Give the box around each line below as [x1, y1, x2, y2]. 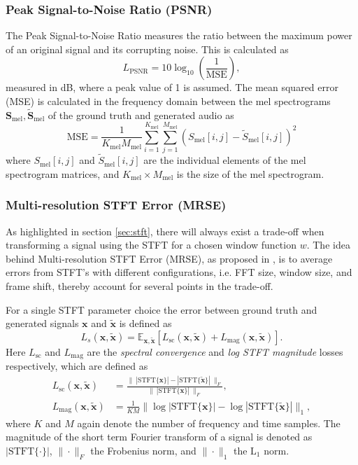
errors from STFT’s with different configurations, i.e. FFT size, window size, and [6, 265, 352, 279]
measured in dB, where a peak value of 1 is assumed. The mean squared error [6, 80, 338, 95]
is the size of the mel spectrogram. [176, 166, 324, 181]
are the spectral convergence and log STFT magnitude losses [87, 344, 343, 359]
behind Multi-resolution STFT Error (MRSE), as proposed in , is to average [6, 251, 333, 265]
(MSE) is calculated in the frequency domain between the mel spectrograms [6, 94, 331, 108]
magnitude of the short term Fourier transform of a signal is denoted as [6, 429, 313, 444]
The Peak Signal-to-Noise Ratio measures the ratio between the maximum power [6, 28, 352, 43]
